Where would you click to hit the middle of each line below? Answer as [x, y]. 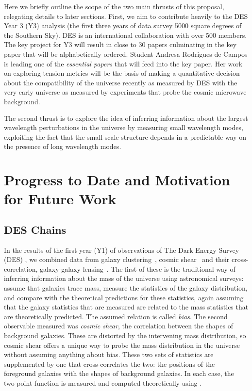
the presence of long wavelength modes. [63, 146]
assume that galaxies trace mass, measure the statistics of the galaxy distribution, [126, 288]
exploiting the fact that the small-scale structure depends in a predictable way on [125, 137]
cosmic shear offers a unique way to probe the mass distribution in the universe [122, 345]
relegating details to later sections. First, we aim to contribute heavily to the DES [126, 16]
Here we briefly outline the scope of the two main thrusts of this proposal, [114, 6]
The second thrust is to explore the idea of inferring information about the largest [126, 118]
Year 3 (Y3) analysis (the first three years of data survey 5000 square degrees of [123, 25]
